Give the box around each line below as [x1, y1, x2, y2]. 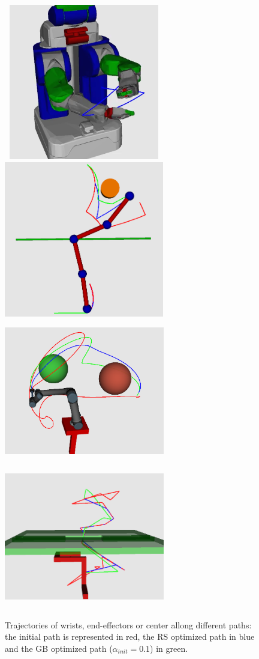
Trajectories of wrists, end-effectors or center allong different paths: [5, 618, 252, 631]
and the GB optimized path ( [5, 642, 113, 654]
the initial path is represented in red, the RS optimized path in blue [5, 630, 255, 643]
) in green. [150, 642, 188, 654]
